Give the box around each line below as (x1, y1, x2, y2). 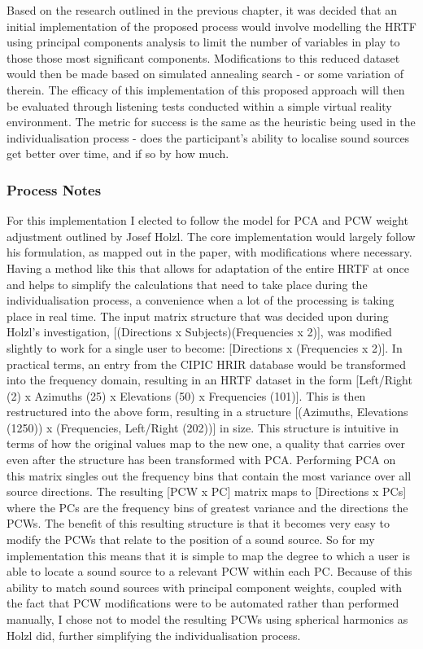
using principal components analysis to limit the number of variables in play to (7, 33, 400, 50)
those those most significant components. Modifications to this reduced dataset (7, 49, 400, 66)
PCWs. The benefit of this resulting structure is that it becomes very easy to (7, 515, 390, 532)
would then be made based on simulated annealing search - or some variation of (7, 65, 404, 82)
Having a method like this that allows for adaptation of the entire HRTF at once (7, 259, 409, 276)
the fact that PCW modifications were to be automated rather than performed (7, 594, 399, 612)
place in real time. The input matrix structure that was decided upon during (7, 307, 389, 324)
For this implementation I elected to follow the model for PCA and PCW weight (7, 212, 408, 229)
